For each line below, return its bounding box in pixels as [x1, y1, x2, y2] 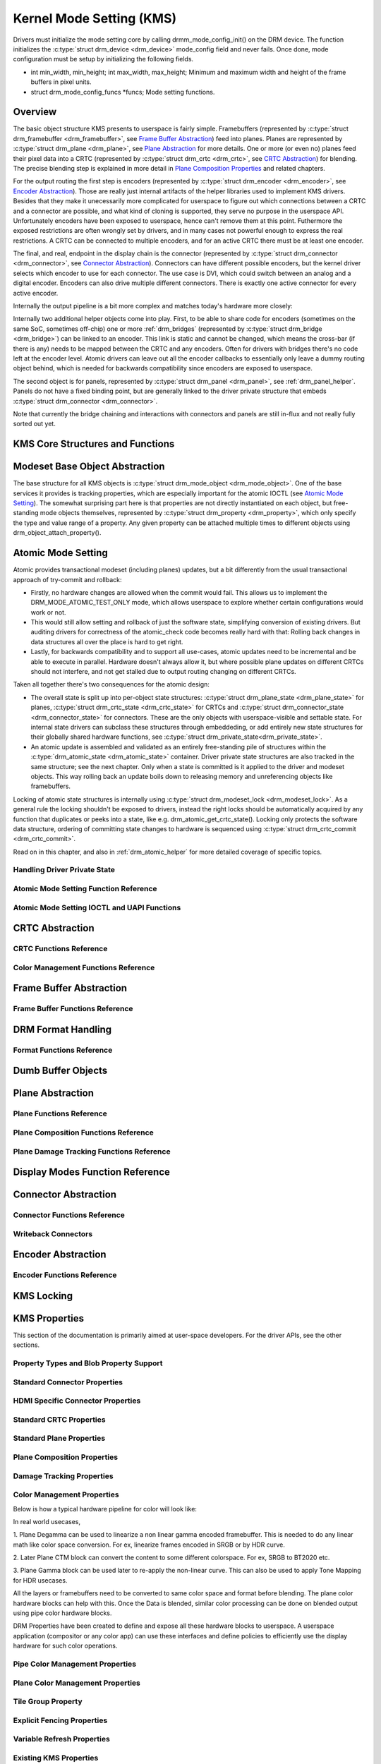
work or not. [30, 608, 66, 617]
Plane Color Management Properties [13, 1678, 140, 1688]
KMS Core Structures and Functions [13, 438, 175, 450]
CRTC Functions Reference [13, 944, 108, 954]
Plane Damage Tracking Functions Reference [13, 1147, 171, 1156]
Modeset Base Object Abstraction [13, 461, 165, 473]
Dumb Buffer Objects [13, 1065, 108, 1077]
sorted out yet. [13, 420, 56, 428]
